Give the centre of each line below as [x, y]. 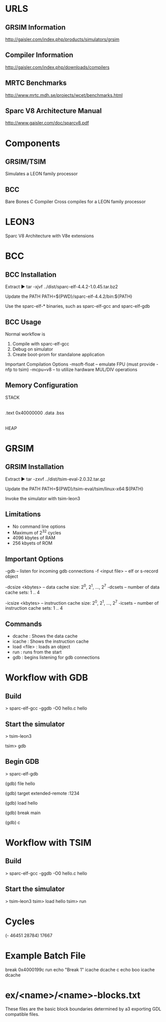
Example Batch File [45, 955]
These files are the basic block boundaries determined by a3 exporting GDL [83, 1009]
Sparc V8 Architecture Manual [53, 111]
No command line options [39, 526]
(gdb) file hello [20, 783]
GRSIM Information [35, 27]
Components [33, 143]
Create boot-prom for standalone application [58, 354]
